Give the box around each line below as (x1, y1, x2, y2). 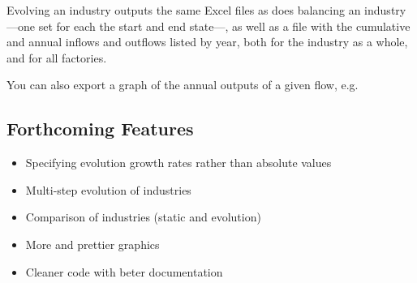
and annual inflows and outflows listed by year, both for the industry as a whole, (6, 33, 408, 50)
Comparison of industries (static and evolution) (25, 208, 261, 225)
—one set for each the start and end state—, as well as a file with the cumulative (6, 17, 411, 34)
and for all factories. (6, 49, 107, 66)
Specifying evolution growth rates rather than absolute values (25, 154, 332, 171)
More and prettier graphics (25, 235, 160, 252)
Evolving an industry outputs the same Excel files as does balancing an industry (6, 2, 406, 18)
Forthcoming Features (6, 116, 194, 141)
